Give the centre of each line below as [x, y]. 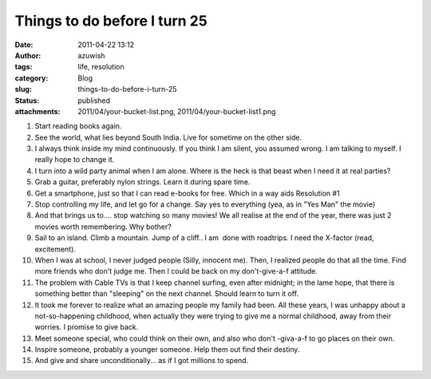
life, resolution [101, 67]
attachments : [38, 111]
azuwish [91, 55]
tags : [24, 67]
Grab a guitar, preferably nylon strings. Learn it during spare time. [142, 182]
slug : [23, 89]
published [94, 101]
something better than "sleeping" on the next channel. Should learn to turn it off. [167, 294]
